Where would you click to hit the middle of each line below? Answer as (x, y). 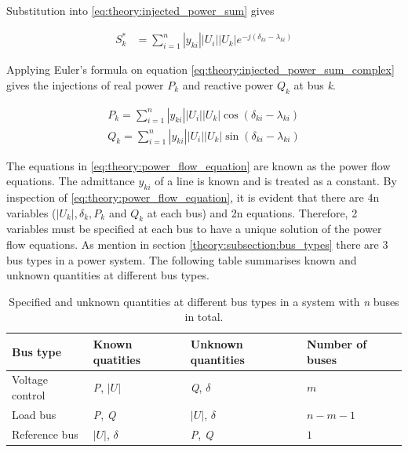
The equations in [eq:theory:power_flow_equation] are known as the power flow (199, 165)
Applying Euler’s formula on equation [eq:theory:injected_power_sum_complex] (200, 69)
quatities (117, 359)
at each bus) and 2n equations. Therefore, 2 (252, 212)
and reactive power (228, 84)
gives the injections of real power (85, 84)
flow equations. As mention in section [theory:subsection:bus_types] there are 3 (197, 244)
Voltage (30, 379)
